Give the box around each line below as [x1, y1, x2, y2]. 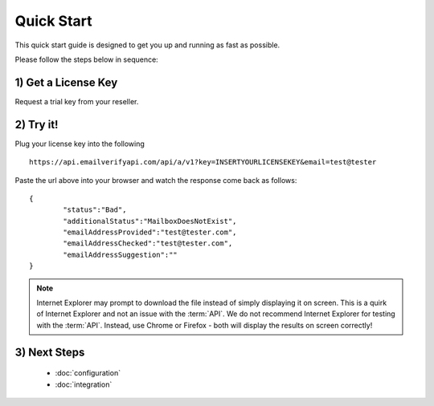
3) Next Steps [14, 345, 85, 359]
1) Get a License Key [14, 75, 118, 89]
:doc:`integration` [55, 380, 113, 389]
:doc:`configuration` [55, 368, 121, 378]
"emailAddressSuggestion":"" [63, 250, 178, 259]
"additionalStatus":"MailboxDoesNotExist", [63, 217, 237, 225]
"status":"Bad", [63, 205, 127, 214]
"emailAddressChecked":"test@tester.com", [63, 239, 233, 248]
